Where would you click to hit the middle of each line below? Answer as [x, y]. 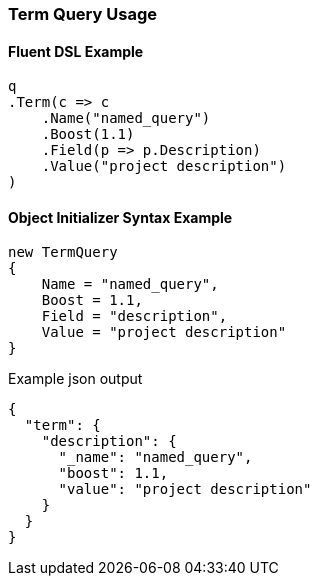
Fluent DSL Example [76, 51]
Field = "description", [134, 316]
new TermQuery [63, 252]
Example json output [75, 379]
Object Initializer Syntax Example [120, 217]
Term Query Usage [82, 14]
